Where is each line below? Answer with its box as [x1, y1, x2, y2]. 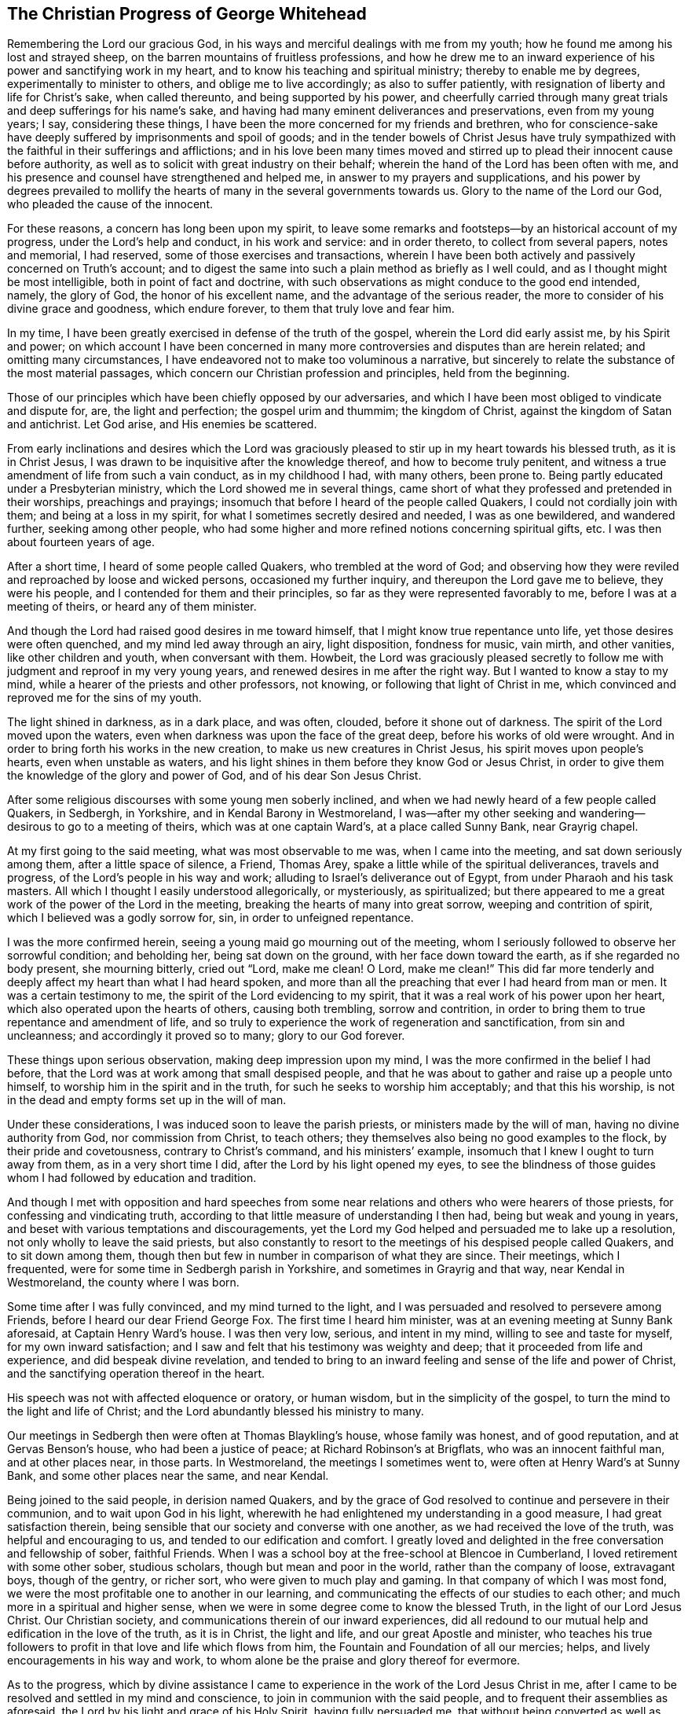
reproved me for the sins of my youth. [7, 691, 202, 705]
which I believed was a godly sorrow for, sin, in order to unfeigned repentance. [7, 911, 414, 925]
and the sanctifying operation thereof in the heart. [7, 1367, 265, 1381]
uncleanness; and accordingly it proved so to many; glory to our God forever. [7, 1029, 405, 1043]
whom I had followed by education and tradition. [7, 1171, 257, 1185]
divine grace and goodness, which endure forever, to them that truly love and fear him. [7, 302, 455, 316]
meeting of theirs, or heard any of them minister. [7, 600, 257, 614]
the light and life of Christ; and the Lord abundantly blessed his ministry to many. [7, 1404, 424, 1419]
